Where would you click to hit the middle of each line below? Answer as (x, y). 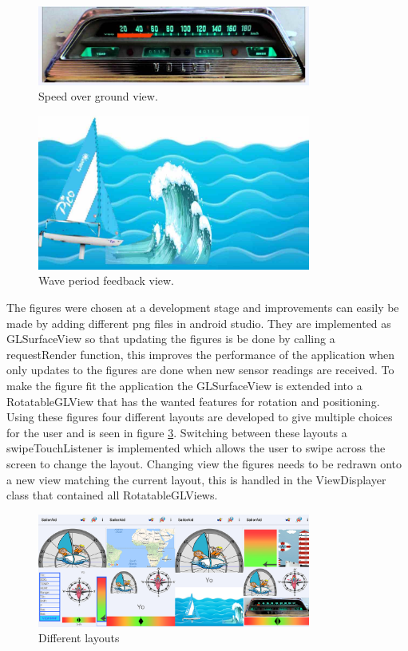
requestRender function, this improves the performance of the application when (200, 354)
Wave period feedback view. (106, 280)
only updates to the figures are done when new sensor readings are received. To (200, 370)
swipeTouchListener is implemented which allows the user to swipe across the (196, 448)
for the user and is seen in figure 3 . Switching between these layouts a (177, 432)
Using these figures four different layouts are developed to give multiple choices (200, 417)
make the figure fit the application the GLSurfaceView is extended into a (184, 386)
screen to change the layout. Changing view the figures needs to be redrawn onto (204, 464)
